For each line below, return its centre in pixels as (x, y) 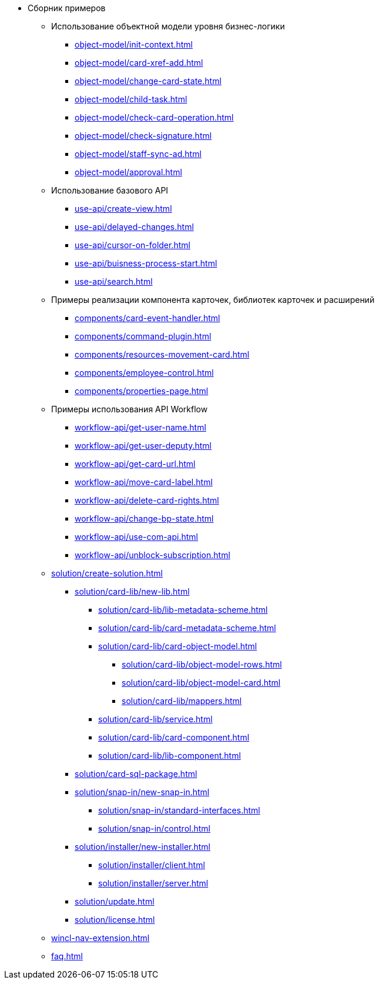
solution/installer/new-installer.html (143, 847)
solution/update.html (115, 901)
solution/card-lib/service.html (155, 719)
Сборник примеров (67, 8)
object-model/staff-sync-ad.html (138, 154)
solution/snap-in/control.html (154, 828)
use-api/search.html (114, 281)
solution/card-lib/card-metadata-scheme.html (187, 628)
